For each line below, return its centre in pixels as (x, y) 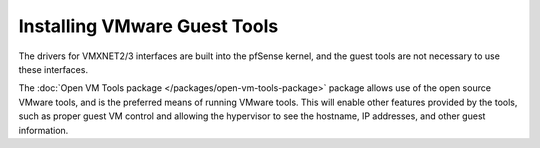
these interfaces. (53, 69)
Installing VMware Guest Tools (148, 26)
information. (43, 130)
